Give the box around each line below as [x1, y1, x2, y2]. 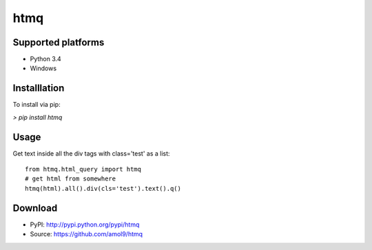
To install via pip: [12, 101, 61, 109]
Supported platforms [12, 37, 105, 48]
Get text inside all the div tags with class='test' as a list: [12, 149, 170, 158]
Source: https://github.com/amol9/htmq [30, 230, 143, 238]
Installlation [12, 83, 65, 94]
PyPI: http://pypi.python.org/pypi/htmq [30, 220, 140, 229]
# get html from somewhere [25, 175, 116, 183]
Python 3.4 [30, 55, 61, 63]
